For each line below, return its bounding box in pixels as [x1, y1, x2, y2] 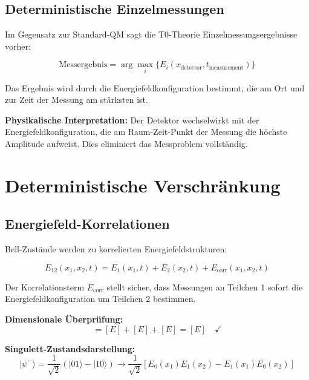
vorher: [5, 39, 31, 52]
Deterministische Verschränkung [5, 172, 281, 197]
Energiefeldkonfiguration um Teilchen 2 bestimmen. [5, 292, 196, 305]
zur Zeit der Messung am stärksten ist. [5, 93, 148, 106]
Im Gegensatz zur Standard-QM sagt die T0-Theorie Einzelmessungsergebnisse [5, 28, 298, 41]
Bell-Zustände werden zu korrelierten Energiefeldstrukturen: [5, 243, 227, 255]
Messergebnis [59, 61, 108, 70]
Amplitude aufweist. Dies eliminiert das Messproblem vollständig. [5, 137, 248, 149]
